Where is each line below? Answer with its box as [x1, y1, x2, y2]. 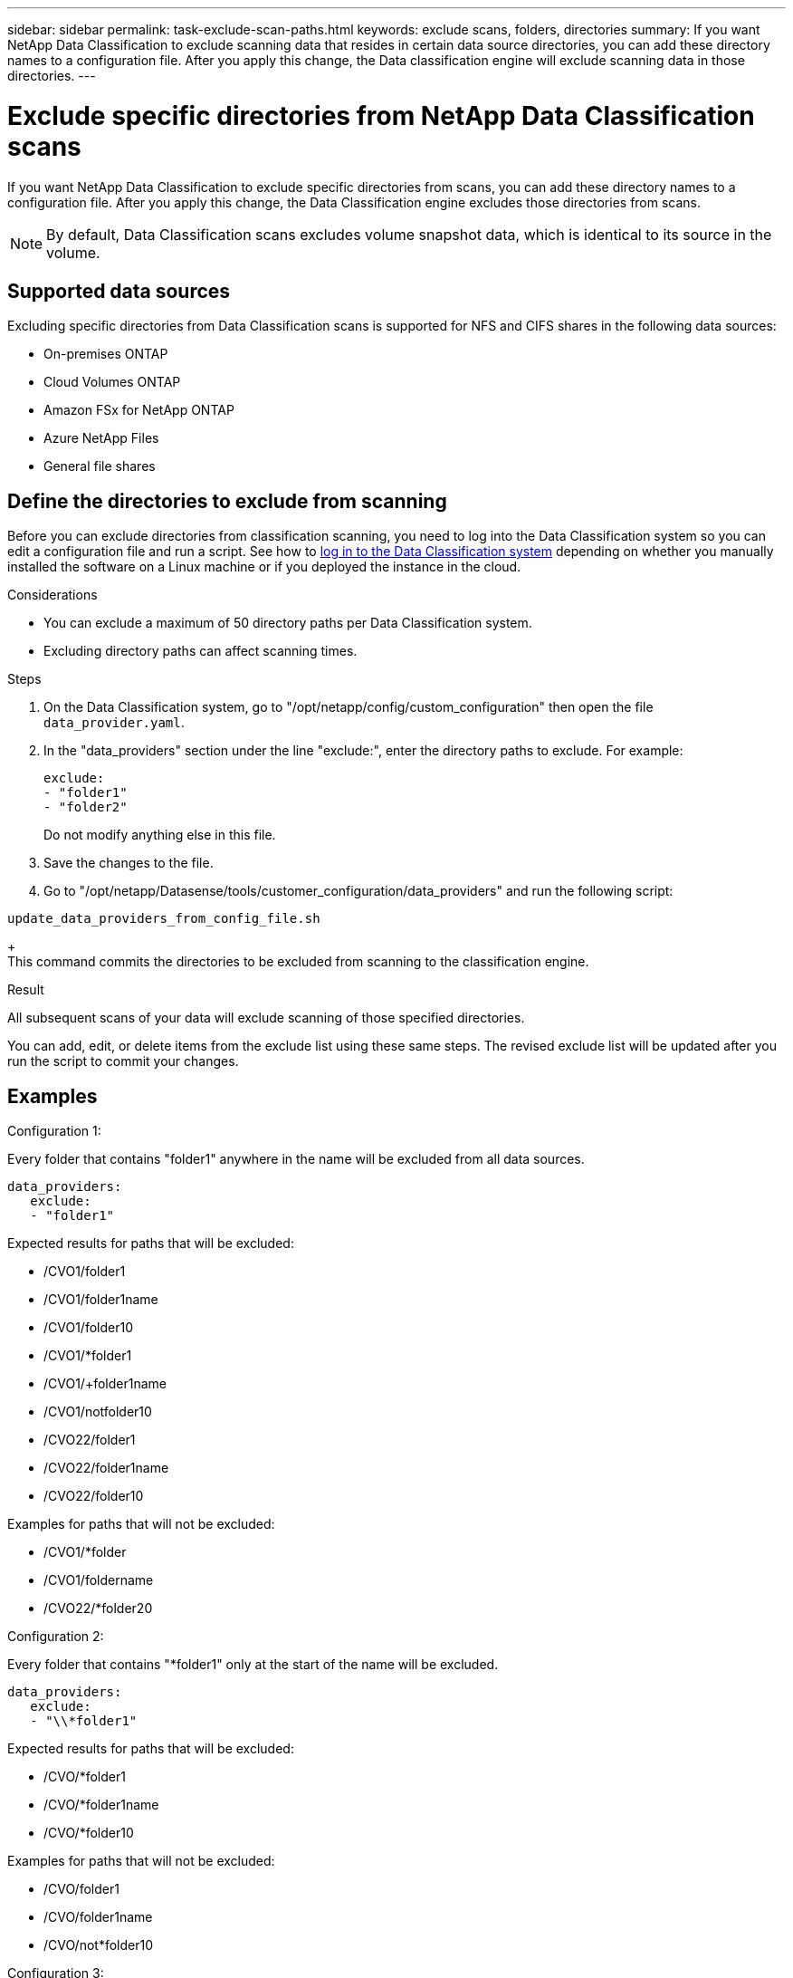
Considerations [7, 587, 98, 603]
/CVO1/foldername [43, 1572, 154, 1589]
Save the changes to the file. [43, 855, 214, 871]
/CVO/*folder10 [43, 1825, 134, 1841]
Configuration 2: [7, 1628, 104, 1645]
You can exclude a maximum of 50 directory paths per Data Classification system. [43, 615, 532, 631]
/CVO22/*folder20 [43, 1600, 153, 1617]
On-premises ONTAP [43, 346, 168, 362]
